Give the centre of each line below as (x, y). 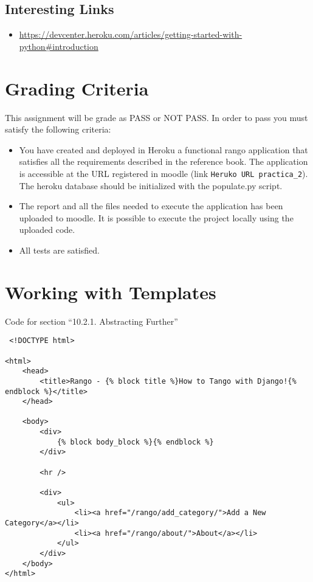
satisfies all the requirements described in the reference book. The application (163, 161)
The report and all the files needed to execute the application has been (151, 206)
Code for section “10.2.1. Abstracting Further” (91, 321)
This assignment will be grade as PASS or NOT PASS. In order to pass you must (156, 117)
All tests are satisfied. (59, 250)
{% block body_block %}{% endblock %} (135, 442)
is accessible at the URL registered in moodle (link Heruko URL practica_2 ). (163, 173)
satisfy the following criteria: (58, 129)
